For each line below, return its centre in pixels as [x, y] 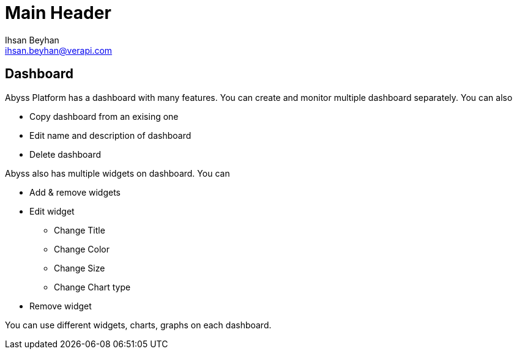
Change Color [82, 249]
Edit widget [52, 211]
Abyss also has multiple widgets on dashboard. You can [117, 173]
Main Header [58, 13]
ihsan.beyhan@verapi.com [59, 50]
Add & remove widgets [75, 192]
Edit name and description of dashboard [110, 135]
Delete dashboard [65, 154]
